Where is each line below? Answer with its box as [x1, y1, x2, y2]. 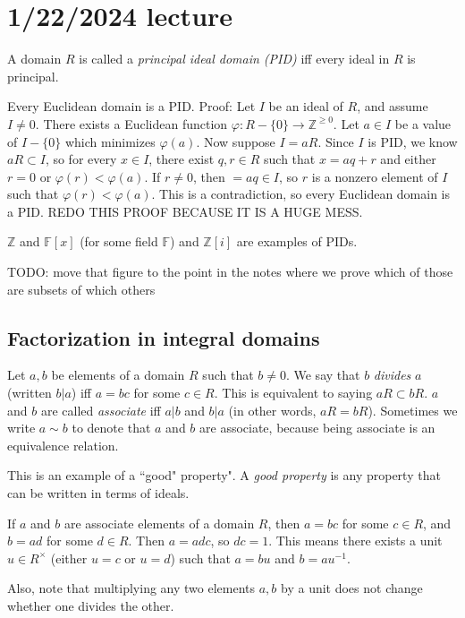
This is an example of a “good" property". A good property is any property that [7, 466, 441, 485]
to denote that [72, 418, 151, 437]
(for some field [80, 232, 158, 251]
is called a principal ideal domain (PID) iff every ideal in [79, 49, 390, 68]
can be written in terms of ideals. [7, 484, 190, 502]
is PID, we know [368, 132, 458, 150]
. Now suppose [196, 132, 275, 150]
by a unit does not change [281, 579, 423, 597]
